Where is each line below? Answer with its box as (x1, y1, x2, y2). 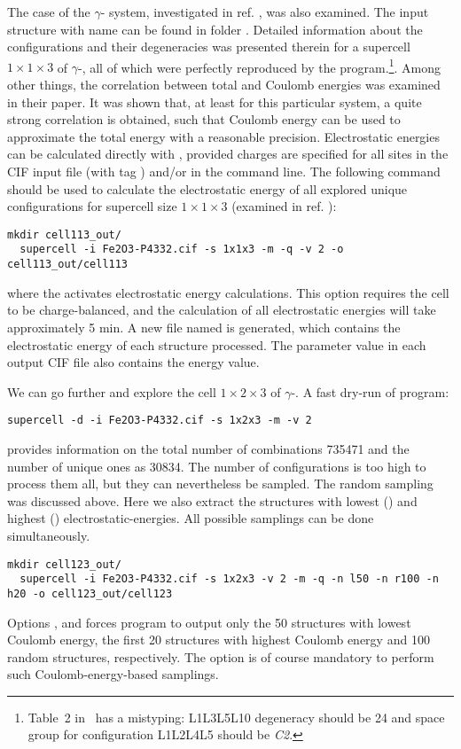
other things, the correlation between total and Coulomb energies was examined (7, 75, 441, 94)
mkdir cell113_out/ (7, 228, 121, 241)
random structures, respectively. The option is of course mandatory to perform (7, 647, 434, 666)
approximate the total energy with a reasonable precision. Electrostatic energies (7, 127, 440, 145)
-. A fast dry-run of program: (291, 382, 449, 401)
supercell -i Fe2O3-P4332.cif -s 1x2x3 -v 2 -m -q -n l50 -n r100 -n (20, 573, 439, 586)
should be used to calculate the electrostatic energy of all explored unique (7, 179, 408, 198)
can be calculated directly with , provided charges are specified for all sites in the (7, 144, 449, 163)
